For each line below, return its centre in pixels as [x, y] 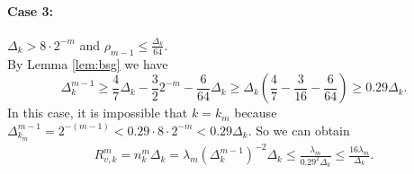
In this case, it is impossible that [98, 113]
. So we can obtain [299, 130]
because [256, 113]
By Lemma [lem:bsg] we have [88, 63]
